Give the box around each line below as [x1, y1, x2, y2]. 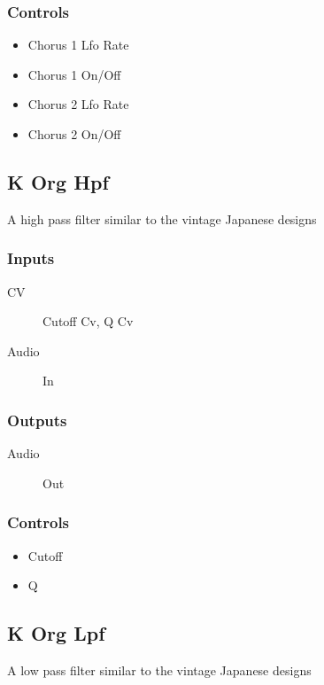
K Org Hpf [7, 167, 109, 195]
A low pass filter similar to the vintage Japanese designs [7, 661, 312, 679]
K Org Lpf [7, 619, 105, 647]
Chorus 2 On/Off [27, 125, 121, 143]
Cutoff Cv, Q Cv [42, 312, 134, 331]
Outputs [7, 409, 67, 431]
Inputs [7, 247, 55, 269]
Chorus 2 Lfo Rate [27, 95, 129, 113]
